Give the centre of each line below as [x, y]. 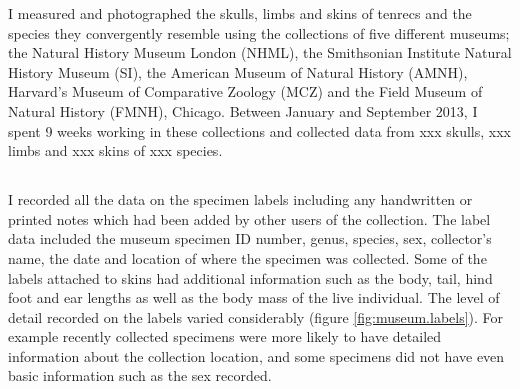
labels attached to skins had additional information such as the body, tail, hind [250, 277]
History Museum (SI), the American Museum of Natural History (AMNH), [238, 71]
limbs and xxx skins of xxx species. [115, 150]
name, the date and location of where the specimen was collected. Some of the [247, 257]
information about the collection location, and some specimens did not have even [256, 355]
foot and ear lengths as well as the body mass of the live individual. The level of [254, 297]
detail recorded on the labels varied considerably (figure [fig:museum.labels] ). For [256, 316]
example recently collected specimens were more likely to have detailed [225, 336]
